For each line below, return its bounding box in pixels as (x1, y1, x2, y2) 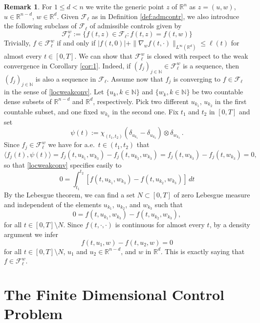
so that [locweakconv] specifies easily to (4, 159, 122, 170)
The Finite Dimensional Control (4, 284, 225, 304)
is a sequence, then (183, 60, 239, 70)
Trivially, (4, 38, 31, 48)
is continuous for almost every (115, 219, 205, 230)
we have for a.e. (48, 139, 95, 150)
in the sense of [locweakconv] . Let (4, 86, 104, 97)
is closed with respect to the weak (147, 51, 248, 61)
